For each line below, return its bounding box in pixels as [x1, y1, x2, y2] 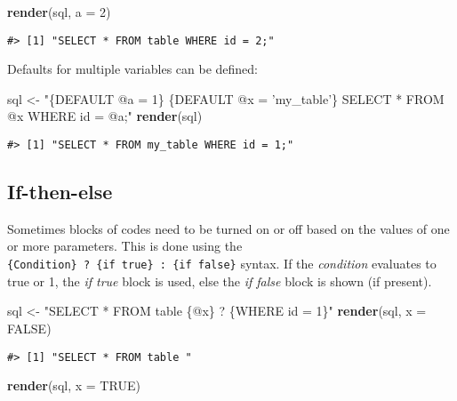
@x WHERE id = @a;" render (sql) [7, 107, 203, 125]
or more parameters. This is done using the [7, 237, 243, 255]
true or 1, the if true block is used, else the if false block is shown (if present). [7, 271, 432, 290]
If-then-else [7, 178, 113, 205]
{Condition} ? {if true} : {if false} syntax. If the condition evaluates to [7, 254, 437, 273]
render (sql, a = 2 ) [7, 3, 111, 20]
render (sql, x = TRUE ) [7, 376, 140, 395]
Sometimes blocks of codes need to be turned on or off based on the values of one [7, 219, 450, 237]
